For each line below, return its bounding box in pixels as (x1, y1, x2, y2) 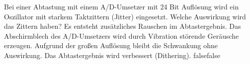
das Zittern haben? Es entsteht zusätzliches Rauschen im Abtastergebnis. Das (4, 21, 241, 31)
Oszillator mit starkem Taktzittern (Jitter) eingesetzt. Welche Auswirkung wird (4, 11, 246, 21)
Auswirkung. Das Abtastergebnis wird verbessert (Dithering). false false (4, 50, 220, 60)
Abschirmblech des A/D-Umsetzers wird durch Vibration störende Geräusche (4, 30, 239, 41)
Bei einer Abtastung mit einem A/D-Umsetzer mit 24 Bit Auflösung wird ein (4, 1, 239, 11)
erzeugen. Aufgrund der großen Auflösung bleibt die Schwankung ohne (4, 40, 218, 51)
